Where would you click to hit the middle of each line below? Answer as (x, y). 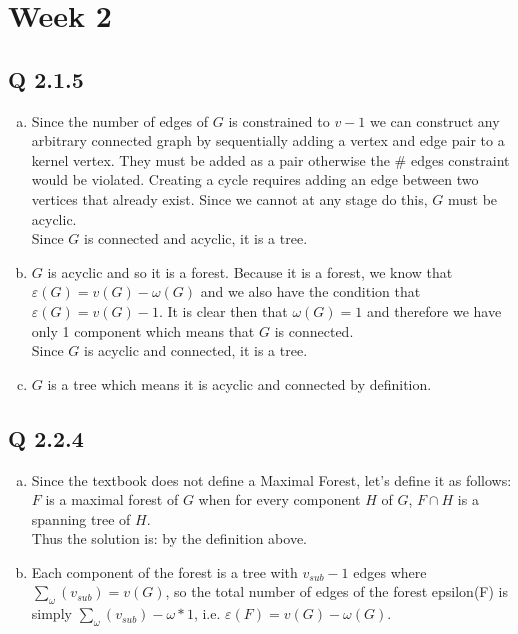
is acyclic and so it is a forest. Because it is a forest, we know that (250, 271)
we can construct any (434, 120)
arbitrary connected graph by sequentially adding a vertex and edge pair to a (268, 140)
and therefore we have (434, 310)
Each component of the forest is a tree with (164, 571)
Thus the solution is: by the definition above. (169, 538)
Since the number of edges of (120, 120)
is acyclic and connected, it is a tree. (196, 350)
